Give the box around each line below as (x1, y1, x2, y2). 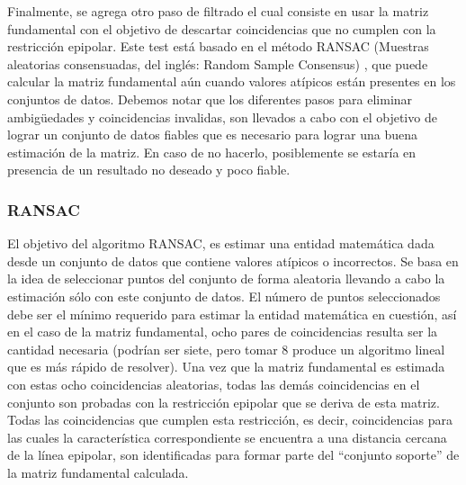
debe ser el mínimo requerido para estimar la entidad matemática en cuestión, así (7, 304, 457, 323)
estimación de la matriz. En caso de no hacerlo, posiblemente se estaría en (7, 142, 417, 161)
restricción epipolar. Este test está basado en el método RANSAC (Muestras (7, 37, 429, 56)
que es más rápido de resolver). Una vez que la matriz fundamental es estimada (7, 357, 445, 376)
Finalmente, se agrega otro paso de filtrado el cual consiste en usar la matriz (7, 2, 429, 20)
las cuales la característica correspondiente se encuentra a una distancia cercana (7, 427, 447, 446)
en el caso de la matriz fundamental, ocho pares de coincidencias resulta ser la (7, 322, 438, 341)
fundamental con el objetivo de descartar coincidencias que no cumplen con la (7, 19, 436, 38)
